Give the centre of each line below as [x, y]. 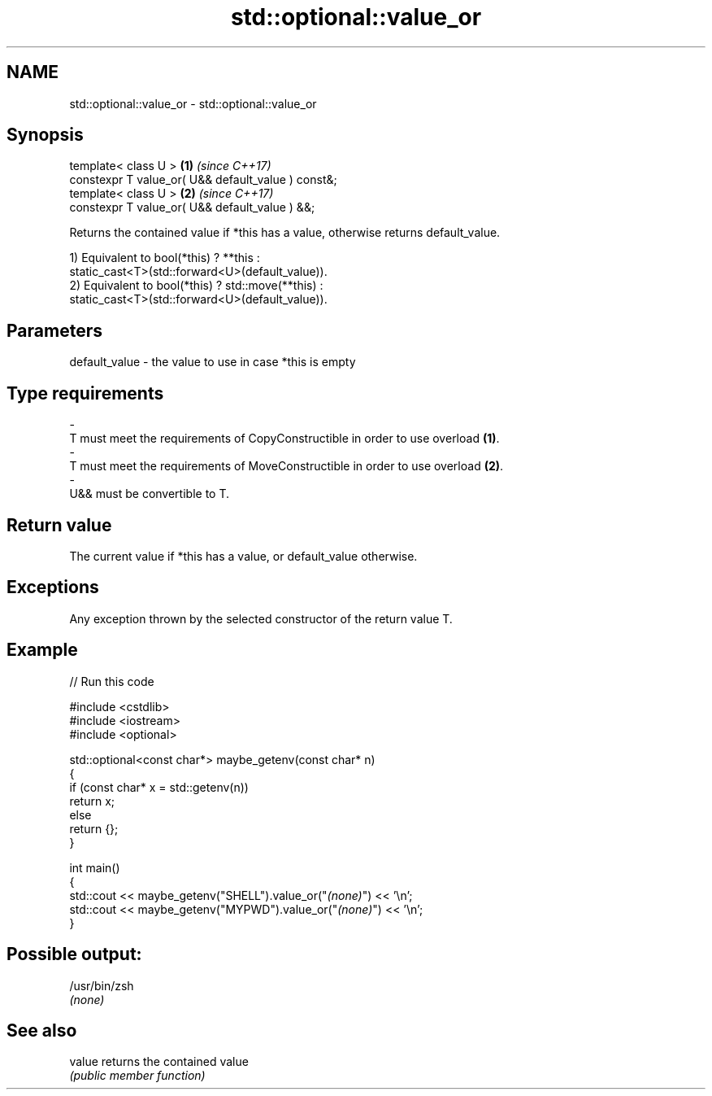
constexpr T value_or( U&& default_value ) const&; [203, 180]
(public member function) [137, 1076]
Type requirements [85, 393]
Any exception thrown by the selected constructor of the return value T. [261, 618]
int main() [95, 867]
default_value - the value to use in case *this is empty [213, 362]
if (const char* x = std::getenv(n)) [159, 787]
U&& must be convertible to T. [150, 494]
